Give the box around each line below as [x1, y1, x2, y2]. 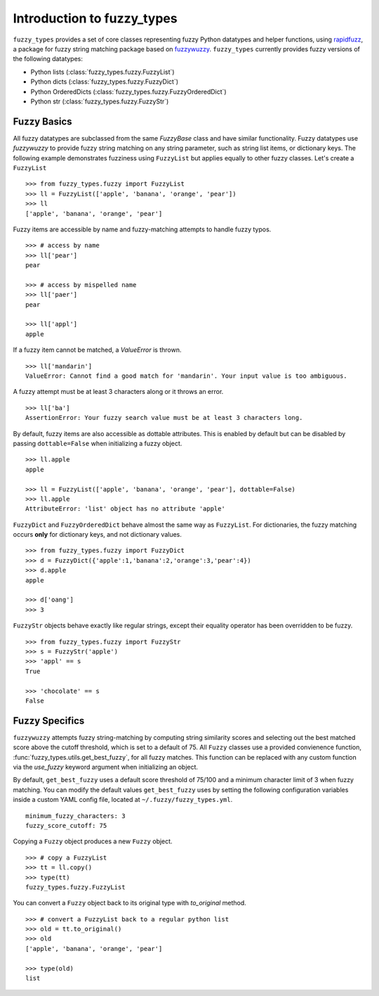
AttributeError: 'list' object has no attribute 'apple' [25, 505, 226, 513]
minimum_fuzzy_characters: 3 [25, 812, 126, 819]
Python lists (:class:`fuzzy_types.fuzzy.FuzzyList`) [30, 68, 175, 76]
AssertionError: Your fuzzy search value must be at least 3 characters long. [25, 414, 303, 422]
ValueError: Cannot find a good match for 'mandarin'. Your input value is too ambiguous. [25, 372, 347, 380]
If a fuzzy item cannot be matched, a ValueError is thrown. [13, 345, 182, 355]
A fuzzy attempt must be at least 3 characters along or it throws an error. [13, 388, 224, 396]
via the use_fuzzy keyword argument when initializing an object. [13, 763, 199, 772]
